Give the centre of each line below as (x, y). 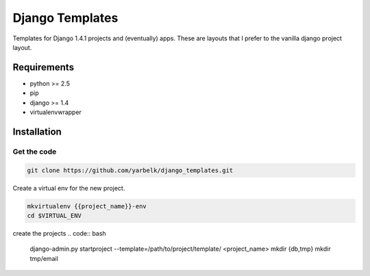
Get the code (35, 152)
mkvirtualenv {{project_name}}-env (87, 206)
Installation (37, 132)
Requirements (44, 67)
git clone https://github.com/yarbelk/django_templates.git (130, 170)
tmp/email (44, 258)
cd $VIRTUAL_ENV (54, 216)
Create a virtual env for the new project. (69, 188)
